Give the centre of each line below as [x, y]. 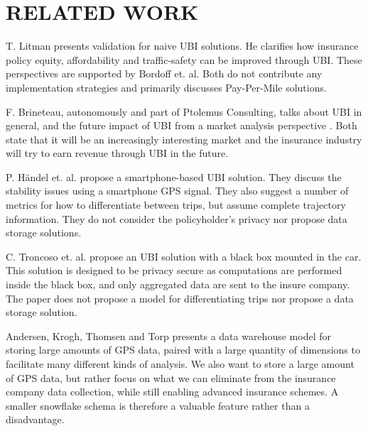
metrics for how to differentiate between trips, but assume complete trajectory [176, 205]
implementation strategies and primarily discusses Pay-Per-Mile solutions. [166, 87]
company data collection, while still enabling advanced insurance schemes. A [172, 392]
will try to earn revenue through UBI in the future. [117, 153]
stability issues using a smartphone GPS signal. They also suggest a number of [177, 191]
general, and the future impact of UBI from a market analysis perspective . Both [182, 125]
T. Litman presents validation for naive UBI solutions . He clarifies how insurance [182, 46]
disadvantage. [35, 419]
